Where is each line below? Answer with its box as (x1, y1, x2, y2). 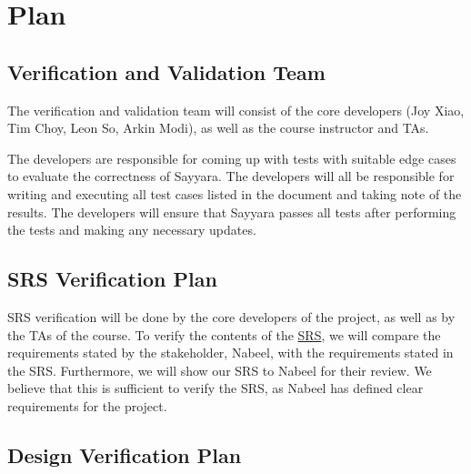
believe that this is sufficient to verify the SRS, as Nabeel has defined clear (7, 378, 424, 398)
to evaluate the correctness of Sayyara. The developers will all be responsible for (7, 166, 455, 186)
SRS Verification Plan (7, 265, 217, 293)
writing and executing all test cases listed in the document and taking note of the (7, 184, 462, 203)
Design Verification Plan (7, 440, 242, 469)
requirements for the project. (7, 396, 167, 415)
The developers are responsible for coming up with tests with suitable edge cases (7, 148, 456, 167)
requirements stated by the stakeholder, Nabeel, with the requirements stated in (7, 343, 454, 362)
